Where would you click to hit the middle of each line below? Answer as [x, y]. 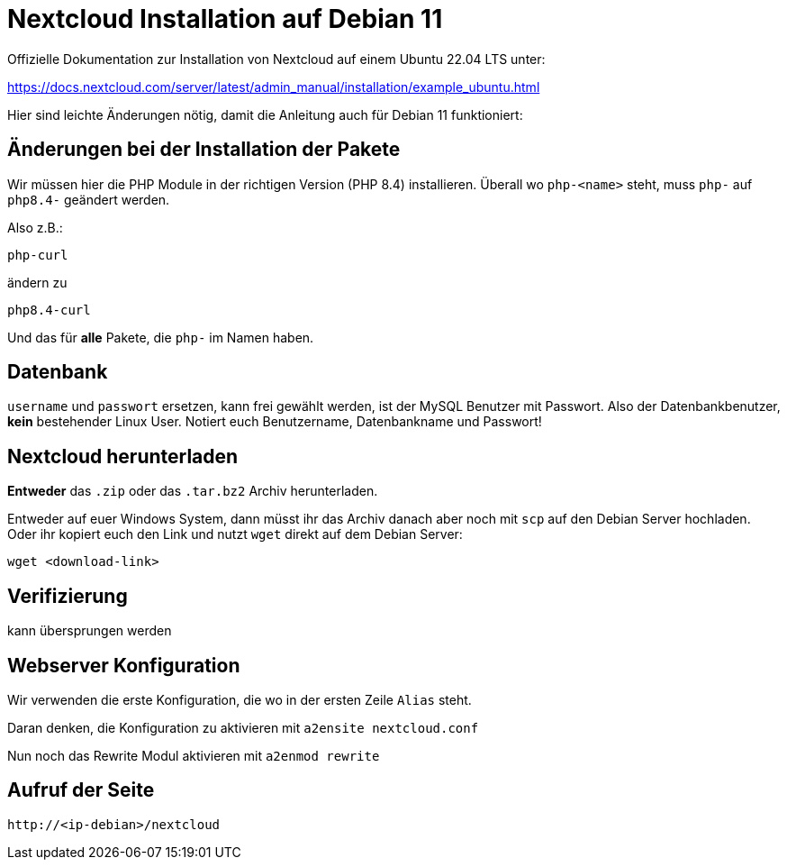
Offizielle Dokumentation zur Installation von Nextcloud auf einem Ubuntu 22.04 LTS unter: [276, 59]
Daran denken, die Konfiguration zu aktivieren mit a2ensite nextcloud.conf [243, 727]
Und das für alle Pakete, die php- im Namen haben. [161, 337]
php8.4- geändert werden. [89, 199]
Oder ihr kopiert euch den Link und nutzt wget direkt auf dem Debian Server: [235, 534]
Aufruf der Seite [81, 790]
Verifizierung [68, 596]
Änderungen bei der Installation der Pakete [204, 150]
